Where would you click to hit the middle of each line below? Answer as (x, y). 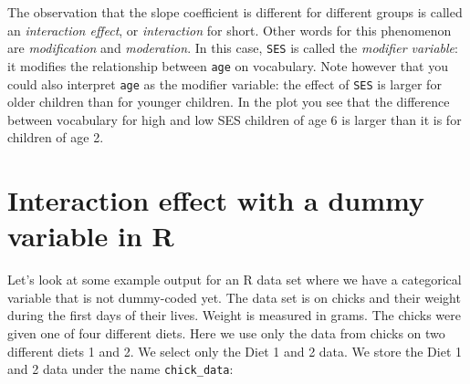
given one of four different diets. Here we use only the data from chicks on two (226, 333)
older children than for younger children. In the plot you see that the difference (229, 102)
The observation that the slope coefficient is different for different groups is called (235, 12)
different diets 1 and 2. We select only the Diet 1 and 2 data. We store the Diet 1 (235, 351)
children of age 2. (56, 137)
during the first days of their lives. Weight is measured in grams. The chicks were (234, 315)
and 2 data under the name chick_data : (120, 369)
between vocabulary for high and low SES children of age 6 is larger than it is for (235, 119)
